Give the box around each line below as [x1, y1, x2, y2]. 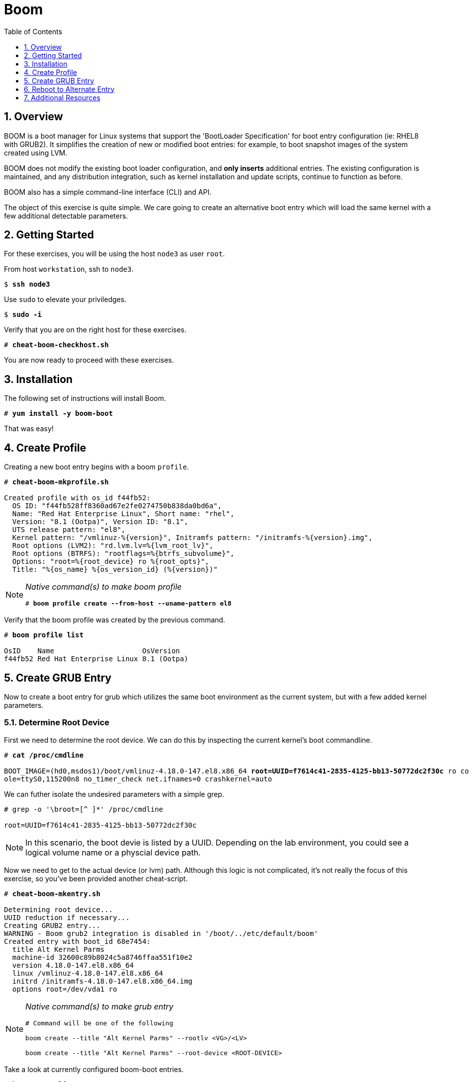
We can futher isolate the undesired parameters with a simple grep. [4, 789, 225, 798]
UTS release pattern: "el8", [12, 526, 126, 534]
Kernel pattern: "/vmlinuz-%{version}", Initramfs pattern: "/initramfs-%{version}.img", [12, 534, 373, 542]
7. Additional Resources [24, 93, 100, 102]
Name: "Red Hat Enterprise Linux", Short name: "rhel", [12, 510, 234, 518]
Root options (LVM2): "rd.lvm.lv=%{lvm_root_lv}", [12, 541, 214, 550]
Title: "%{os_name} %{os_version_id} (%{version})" [12, 565, 218, 574]
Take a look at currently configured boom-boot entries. [4, 1065, 184, 1074]
